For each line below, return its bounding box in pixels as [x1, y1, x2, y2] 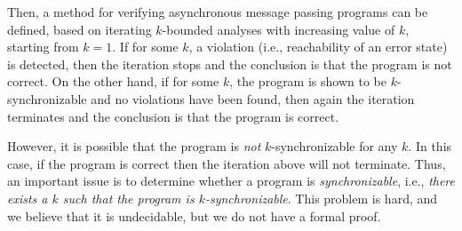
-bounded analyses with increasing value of [162, 20, 395, 38]
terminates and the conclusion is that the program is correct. [7, 107, 339, 125]
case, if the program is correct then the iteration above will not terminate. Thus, [7, 154, 446, 172]
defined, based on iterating [7, 20, 152, 38]
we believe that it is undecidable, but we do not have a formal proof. [7, 206, 381, 225]
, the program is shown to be [229, 72, 386, 91]
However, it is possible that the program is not [7, 137, 261, 155]
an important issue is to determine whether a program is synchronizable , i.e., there [7, 171, 456, 190]
